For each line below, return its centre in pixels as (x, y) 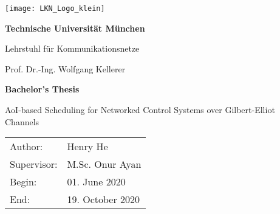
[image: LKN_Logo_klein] (55, 9)
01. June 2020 (96, 182)
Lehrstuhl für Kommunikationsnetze (72, 48)
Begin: (23, 182)
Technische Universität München (75, 28)
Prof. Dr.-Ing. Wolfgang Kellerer (65, 68)
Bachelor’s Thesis (42, 89)
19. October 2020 (104, 199)
